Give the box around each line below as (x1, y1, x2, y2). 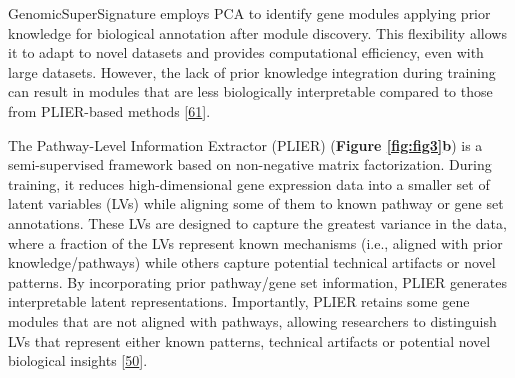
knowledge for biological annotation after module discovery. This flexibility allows (8, 22, 507, 43)
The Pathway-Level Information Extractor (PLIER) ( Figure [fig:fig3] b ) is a (8, 134, 483, 155)
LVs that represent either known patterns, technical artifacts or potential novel (8, 330, 491, 351)
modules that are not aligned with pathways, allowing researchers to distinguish (8, 310, 497, 331)
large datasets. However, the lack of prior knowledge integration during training (8, 61, 496, 82)
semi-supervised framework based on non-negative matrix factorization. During (8, 154, 492, 175)
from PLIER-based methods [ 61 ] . (8, 100, 211, 121)
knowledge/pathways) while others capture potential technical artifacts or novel (8, 252, 496, 273)
